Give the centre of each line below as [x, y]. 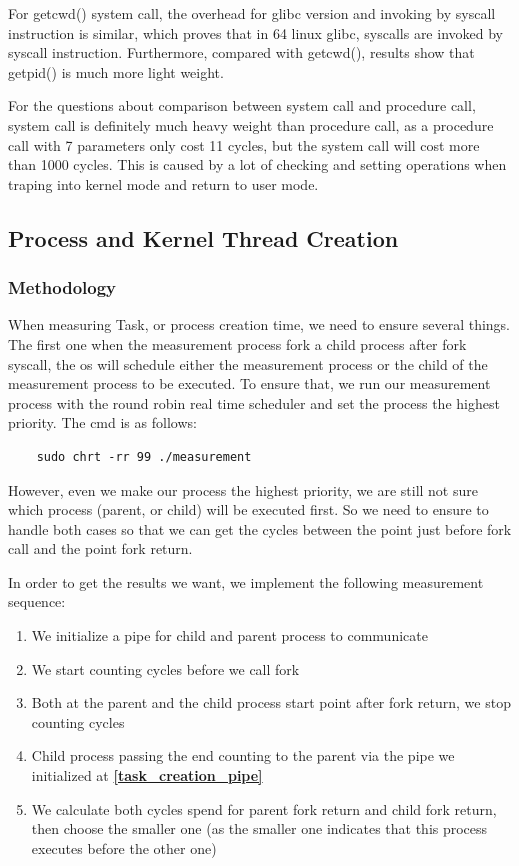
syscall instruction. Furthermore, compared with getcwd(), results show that [241, 52]
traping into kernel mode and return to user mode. [163, 183]
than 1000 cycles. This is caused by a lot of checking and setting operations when [257, 164]
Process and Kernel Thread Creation [203, 237]
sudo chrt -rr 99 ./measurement [144, 456]
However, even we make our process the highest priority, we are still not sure [243, 489]
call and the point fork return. [100, 548]
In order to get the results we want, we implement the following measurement [246, 581]
